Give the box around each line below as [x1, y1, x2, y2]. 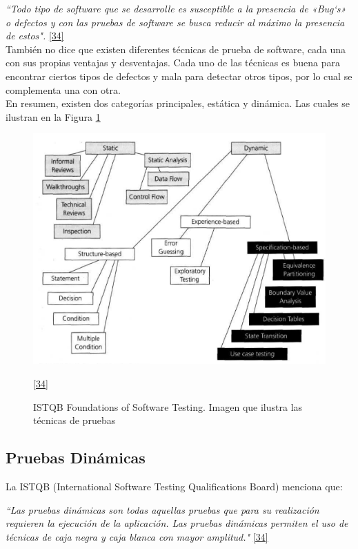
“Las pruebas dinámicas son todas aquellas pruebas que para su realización [6, 502, 319, 517]
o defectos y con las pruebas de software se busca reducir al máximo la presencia [6, 15, 345, 29]
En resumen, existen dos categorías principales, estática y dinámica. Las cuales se [6, 96, 350, 110]
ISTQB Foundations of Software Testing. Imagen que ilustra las [33, 399, 303, 414]
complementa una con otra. [6, 82, 121, 97]
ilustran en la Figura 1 [6, 109, 101, 124]
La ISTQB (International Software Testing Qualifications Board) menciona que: [6, 479, 343, 493]
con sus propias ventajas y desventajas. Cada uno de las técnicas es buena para [6, 55, 340, 70]
